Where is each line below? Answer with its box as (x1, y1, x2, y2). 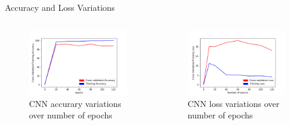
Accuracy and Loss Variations (5, 1, 115, 13)
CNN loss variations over (187, 97, 280, 109)
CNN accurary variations (29, 97, 121, 109)
